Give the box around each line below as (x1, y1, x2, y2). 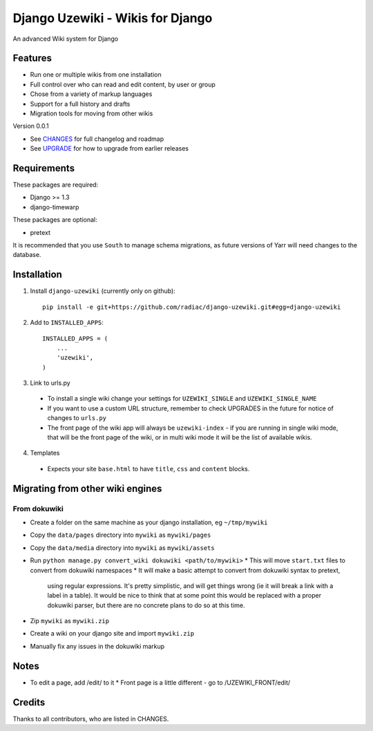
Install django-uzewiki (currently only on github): (30, 287, 175, 295)
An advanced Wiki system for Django (12, 35, 119, 43)
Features (12, 53, 52, 64)
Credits (12, 696, 46, 708)
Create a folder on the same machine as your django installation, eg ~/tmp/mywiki (30, 518, 268, 526)
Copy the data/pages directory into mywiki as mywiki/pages (30, 531, 211, 539)
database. (12, 251, 41, 259)
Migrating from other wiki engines (12, 482, 162, 494)
